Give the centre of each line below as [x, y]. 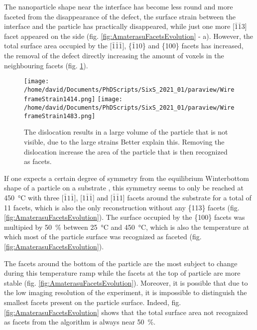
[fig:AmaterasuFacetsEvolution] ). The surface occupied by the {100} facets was [125, 217]
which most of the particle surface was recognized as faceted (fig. [103, 237]
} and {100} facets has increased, [193, 46]
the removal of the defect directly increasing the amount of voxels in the [114, 55]
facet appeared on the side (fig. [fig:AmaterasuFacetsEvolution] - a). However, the [129, 36]
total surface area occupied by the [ [58, 46]
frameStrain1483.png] [60, 116]
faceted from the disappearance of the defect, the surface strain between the [120, 16]
